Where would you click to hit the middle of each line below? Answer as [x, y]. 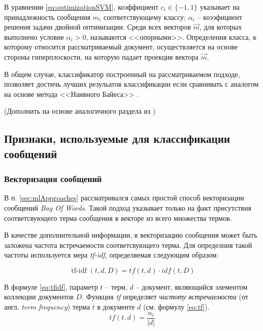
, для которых [221, 27]
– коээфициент [220, 17]
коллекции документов [39, 297]
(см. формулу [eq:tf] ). [176, 307]
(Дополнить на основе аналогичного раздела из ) [80, 111]
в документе [116, 307]
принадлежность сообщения [47, 17]
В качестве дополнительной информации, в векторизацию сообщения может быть [131, 235]
